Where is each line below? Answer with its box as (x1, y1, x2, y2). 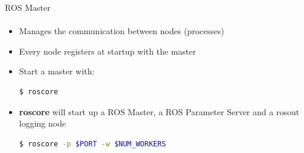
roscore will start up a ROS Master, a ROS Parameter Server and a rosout (19, 105, 300, 118)
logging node (19, 117, 66, 130)
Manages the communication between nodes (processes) (19, 25, 224, 37)
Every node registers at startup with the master (19, 44, 196, 57)
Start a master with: (19, 65, 95, 77)
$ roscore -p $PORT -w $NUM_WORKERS (19, 139, 166, 148)
